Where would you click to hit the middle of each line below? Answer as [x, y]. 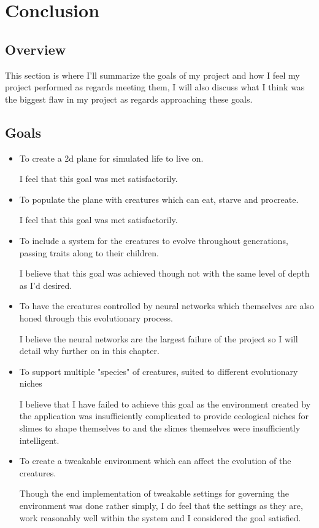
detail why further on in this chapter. [89, 351]
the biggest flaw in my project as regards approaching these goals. [129, 99]
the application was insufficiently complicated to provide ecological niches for [164, 416]
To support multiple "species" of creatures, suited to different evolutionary [159, 371]
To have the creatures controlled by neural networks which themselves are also [167, 306]
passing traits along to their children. [89, 252]
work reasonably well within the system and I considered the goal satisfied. [160, 517]
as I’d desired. [46, 285]
